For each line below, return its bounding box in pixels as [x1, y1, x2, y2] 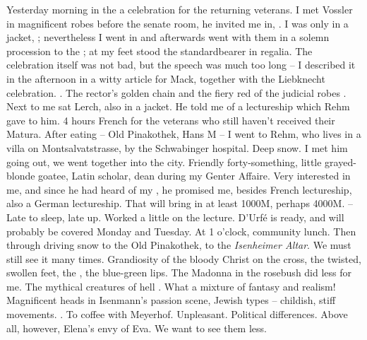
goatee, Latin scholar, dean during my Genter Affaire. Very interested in [38, 168, 351, 183]
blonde [6, 168, 35, 183]
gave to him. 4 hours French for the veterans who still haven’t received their [6, 112, 335, 127]
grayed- [325, 154, 356, 169]
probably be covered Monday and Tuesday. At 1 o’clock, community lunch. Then [6, 223, 356, 238]
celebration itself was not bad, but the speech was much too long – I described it [6, 57, 356, 72]
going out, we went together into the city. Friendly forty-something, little [6, 154, 322, 169]
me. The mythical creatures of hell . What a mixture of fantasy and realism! [6, 279, 336, 293]
